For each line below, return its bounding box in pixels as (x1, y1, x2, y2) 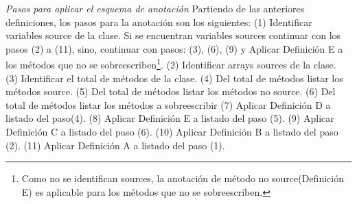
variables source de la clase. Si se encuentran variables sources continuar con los (5, 28, 341, 42)
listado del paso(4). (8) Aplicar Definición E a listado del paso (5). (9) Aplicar (5, 111, 334, 125)
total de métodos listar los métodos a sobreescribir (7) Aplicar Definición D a (5, 97, 331, 112)
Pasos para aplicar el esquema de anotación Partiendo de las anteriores (5, 1, 305, 15)
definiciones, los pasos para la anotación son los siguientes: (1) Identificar (5, 14, 312, 29)
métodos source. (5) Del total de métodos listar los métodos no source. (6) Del (5, 84, 336, 99)
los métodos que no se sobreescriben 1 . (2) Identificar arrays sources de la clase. (5, 55, 336, 72)
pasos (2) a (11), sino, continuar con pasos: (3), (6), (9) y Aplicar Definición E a (5, 41, 343, 55)
